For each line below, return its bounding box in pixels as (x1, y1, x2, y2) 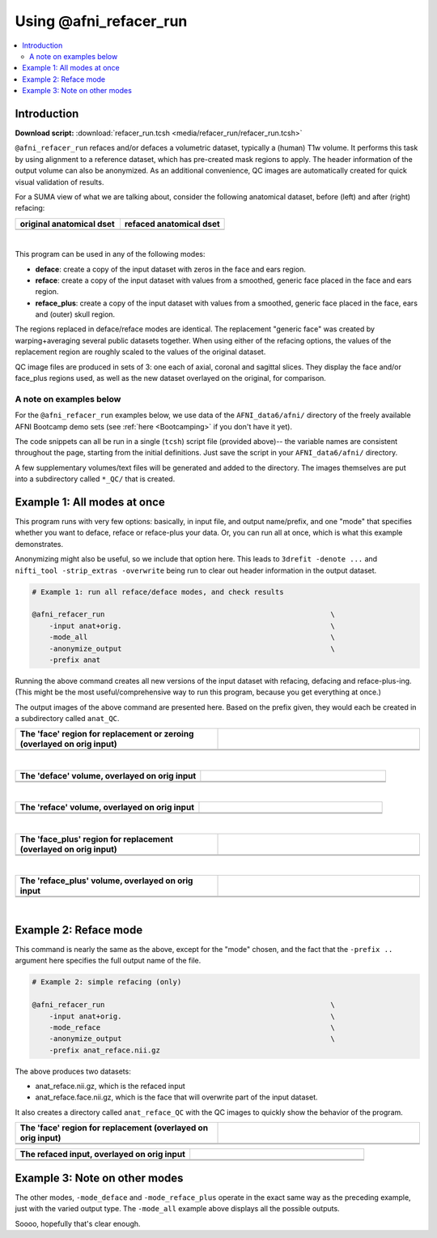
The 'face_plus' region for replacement (19, 833, 174, 844)
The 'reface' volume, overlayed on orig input (19, 802, 194, 813)
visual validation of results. (15, 177, 104, 186)
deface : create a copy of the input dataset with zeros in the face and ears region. (35, 264, 307, 274)
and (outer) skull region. (35, 309, 116, 319)
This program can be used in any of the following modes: (15, 250, 206, 259)
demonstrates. (15, 539, 64, 549)
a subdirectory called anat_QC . (15, 714, 120, 724)
